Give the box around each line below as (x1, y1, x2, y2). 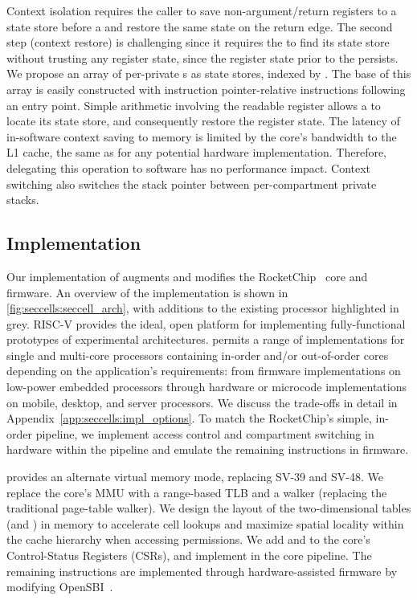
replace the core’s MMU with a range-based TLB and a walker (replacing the (6, 484, 387, 500)
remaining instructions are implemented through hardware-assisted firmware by (6, 562, 398, 579)
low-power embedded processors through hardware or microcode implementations (6, 378, 407, 395)
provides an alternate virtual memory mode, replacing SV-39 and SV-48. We (6, 468, 383, 485)
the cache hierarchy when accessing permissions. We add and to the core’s (6, 531, 370, 548)
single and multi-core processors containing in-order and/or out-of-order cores (6, 346, 389, 363)
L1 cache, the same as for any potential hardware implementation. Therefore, (6, 144, 387, 161)
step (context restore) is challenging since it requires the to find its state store (6, 34, 390, 51)
